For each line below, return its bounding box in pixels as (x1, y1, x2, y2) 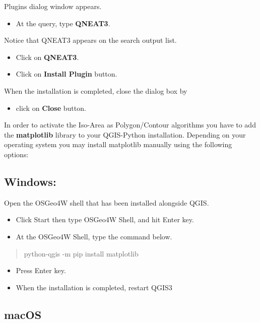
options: (4, 149, 29, 159)
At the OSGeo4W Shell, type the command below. (16, 231, 172, 241)
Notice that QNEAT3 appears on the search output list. (4, 35, 177, 45)
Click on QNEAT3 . (16, 51, 79, 62)
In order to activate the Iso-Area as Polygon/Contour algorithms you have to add (4, 119, 256, 130)
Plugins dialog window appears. (4, 1, 102, 11)
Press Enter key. (16, 265, 66, 276)
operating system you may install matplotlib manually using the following (4, 139, 232, 150)
